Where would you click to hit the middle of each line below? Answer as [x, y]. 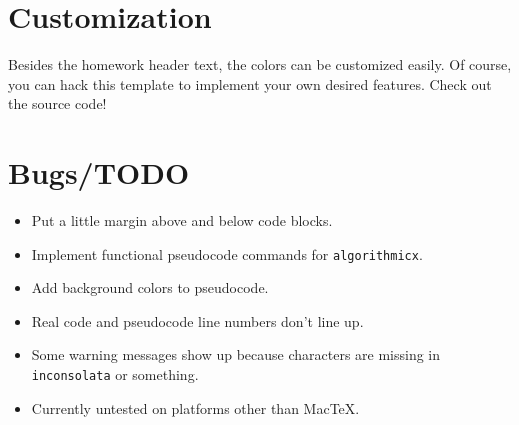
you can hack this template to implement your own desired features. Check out [250, 83]
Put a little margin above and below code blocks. [182, 220]
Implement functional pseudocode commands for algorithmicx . [227, 253]
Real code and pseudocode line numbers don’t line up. [197, 320]
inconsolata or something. [115, 374]
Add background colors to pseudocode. [150, 287]
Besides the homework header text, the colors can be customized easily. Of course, [260, 64]
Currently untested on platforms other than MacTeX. [195, 407]
